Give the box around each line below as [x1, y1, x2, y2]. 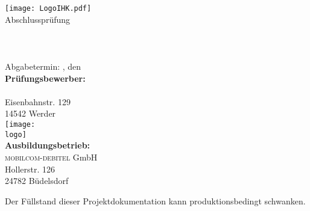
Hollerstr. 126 [5, 162, 55, 175]
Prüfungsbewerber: [5, 72, 86, 84]
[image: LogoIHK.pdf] [5, 4, 92, 13]
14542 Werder [5, 107, 56, 120]
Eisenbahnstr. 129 [5, 95, 71, 108]
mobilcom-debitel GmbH [5, 150, 98, 163]
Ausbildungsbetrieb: [5, 139, 90, 151]
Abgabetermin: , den [5, 60, 81, 73]
